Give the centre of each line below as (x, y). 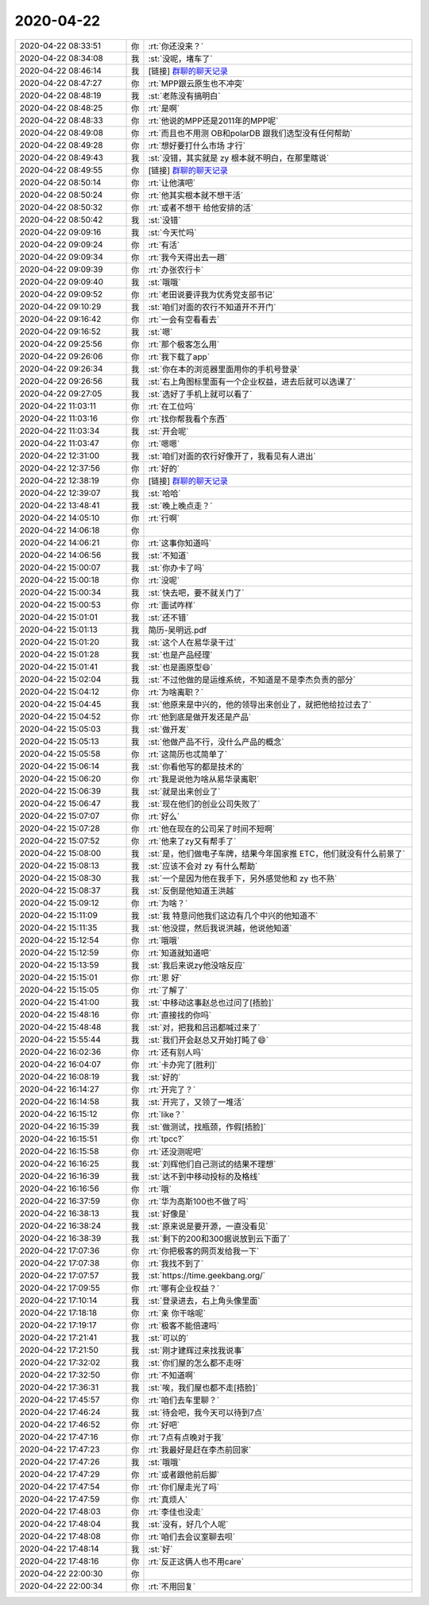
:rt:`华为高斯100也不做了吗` (199, 1201)
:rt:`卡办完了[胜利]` (183, 1064)
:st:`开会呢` (168, 431)
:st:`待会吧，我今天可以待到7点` (207, 1413)
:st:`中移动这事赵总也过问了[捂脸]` (211, 1002)
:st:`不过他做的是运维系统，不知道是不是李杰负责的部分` (252, 680)
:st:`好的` (164, 1077)
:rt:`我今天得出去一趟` (188, 257)
